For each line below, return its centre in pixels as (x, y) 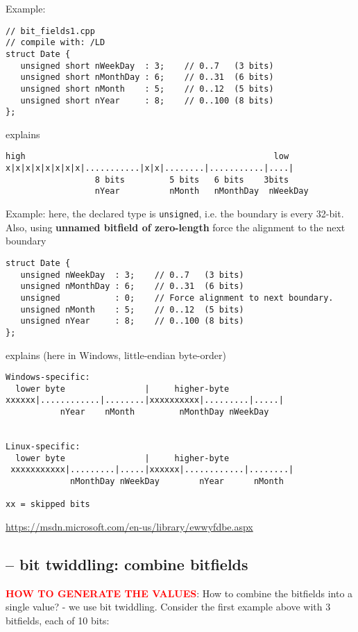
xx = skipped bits (48, 505)
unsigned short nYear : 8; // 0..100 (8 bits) (147, 100)
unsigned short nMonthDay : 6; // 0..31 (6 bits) (147, 77)
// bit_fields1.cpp (50, 31)
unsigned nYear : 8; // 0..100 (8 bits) (132, 321)
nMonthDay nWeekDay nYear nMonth (177, 481)
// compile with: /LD (56, 43)
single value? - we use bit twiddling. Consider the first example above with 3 (168, 607)
